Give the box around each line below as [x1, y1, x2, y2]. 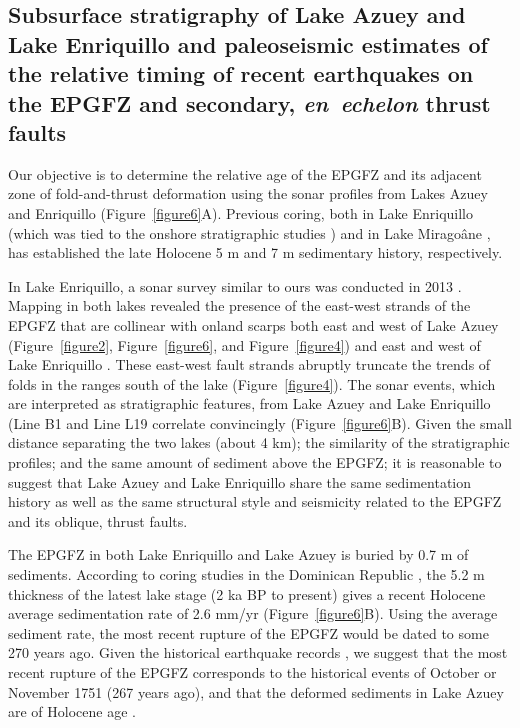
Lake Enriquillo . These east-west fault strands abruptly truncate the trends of [8, 354, 491, 375]
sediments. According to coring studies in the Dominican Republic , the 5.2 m [8, 564, 485, 585]
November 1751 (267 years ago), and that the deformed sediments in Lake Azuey [8, 681, 504, 702]
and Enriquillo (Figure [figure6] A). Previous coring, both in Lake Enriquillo [8, 202, 473, 223]
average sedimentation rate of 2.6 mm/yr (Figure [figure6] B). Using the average [8, 603, 498, 624]
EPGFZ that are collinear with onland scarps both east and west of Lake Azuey [8, 314, 499, 335]
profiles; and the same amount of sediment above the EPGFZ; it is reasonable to [8, 452, 502, 473]
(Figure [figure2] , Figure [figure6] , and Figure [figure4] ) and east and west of [8, 334, 481, 355]
